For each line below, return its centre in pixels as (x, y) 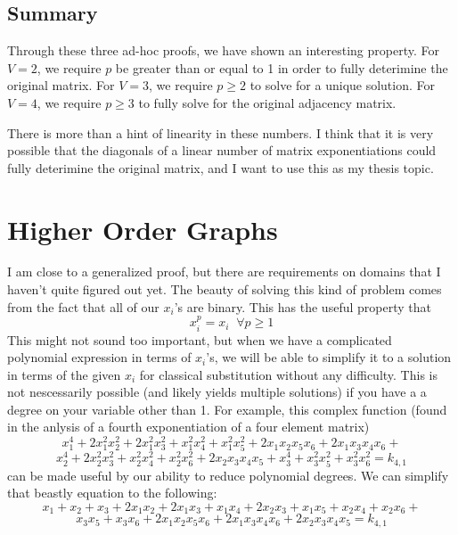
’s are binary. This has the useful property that (303, 306)
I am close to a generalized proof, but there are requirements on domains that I (224, 272)
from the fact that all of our (83, 306)
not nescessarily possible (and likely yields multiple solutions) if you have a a (217, 392)
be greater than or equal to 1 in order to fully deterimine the (282, 67)
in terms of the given (64, 374)
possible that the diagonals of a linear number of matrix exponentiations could (222, 150)
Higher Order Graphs (143, 229)
